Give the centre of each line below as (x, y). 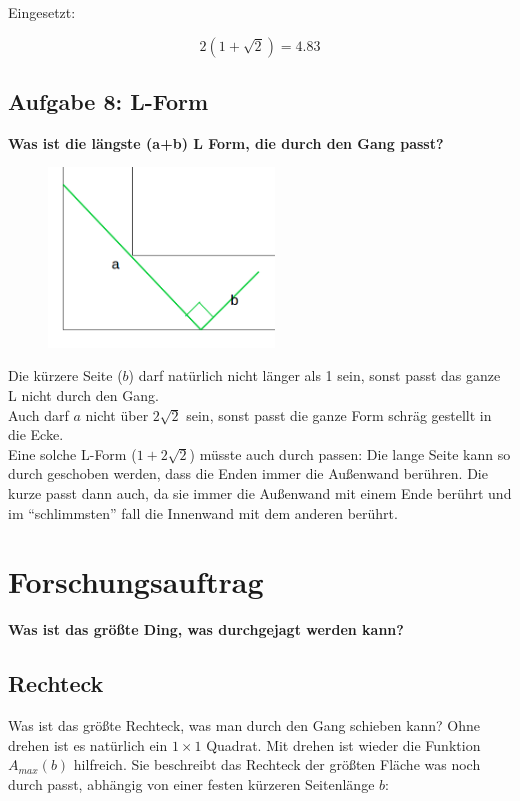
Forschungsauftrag (136, 581)
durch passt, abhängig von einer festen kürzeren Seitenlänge (191, 783)
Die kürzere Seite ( (65, 375)
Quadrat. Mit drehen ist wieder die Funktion (343, 744)
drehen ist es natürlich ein (88, 744)
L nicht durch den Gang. (83, 395)
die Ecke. (36, 434)
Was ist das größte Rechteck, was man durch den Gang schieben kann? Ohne (244, 725)
